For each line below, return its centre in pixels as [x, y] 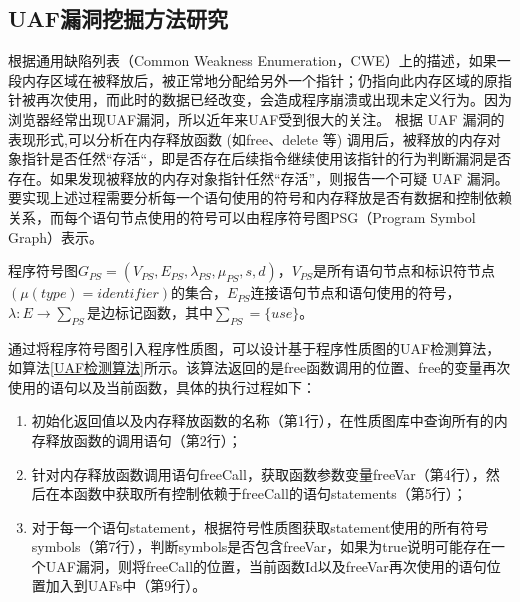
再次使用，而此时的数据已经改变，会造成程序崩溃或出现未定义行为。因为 [273, 99]
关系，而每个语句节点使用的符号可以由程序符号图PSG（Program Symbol [242, 216]
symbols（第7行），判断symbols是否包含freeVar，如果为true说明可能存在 [261, 546]
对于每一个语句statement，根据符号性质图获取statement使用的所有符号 [260, 526]
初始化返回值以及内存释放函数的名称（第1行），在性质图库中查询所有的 [262, 420]
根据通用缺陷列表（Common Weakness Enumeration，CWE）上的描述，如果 [252, 60]
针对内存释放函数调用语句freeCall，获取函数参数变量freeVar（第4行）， [258, 473]
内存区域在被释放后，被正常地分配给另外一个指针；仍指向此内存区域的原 [259, 79]
